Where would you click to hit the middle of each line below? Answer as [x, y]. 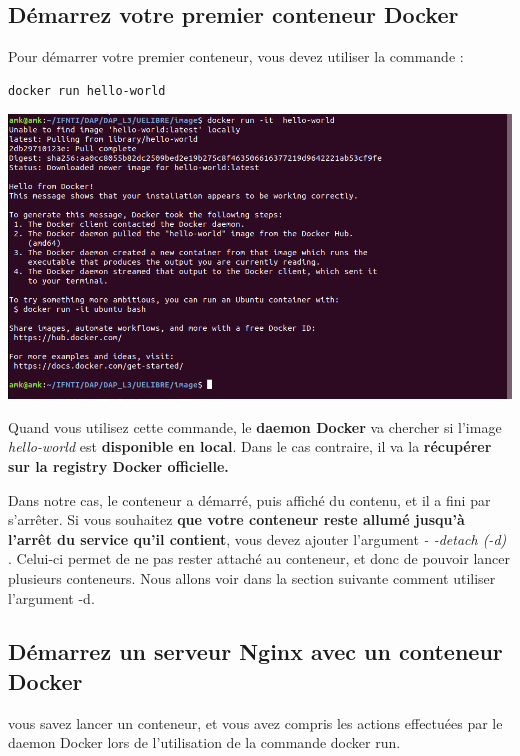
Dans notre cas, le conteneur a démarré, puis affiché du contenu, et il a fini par [249, 499]
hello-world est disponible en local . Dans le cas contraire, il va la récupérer [250, 446]
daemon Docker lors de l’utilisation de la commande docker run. [204, 742]
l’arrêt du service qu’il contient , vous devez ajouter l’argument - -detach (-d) [257, 538]
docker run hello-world [87, 90]
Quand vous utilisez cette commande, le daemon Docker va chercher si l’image [255, 426]
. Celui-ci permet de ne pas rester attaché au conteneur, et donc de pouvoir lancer [259, 558]
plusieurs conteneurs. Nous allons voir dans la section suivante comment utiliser [252, 577]
